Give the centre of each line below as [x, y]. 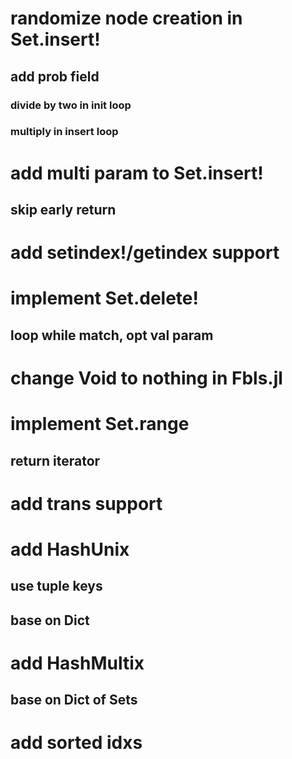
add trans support [86, 503]
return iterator [55, 460]
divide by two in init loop [71, 105]
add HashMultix [77, 663]
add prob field [55, 76]
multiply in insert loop [64, 132]
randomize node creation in [126, 18]
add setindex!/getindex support [145, 253]
